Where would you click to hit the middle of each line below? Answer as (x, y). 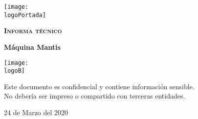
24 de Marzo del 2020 (36, 112)
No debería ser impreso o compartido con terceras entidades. (95, 96)
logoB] (14, 71)
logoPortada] (25, 15)
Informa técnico (33, 30)
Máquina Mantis (32, 47)
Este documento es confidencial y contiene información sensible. (99, 86)
